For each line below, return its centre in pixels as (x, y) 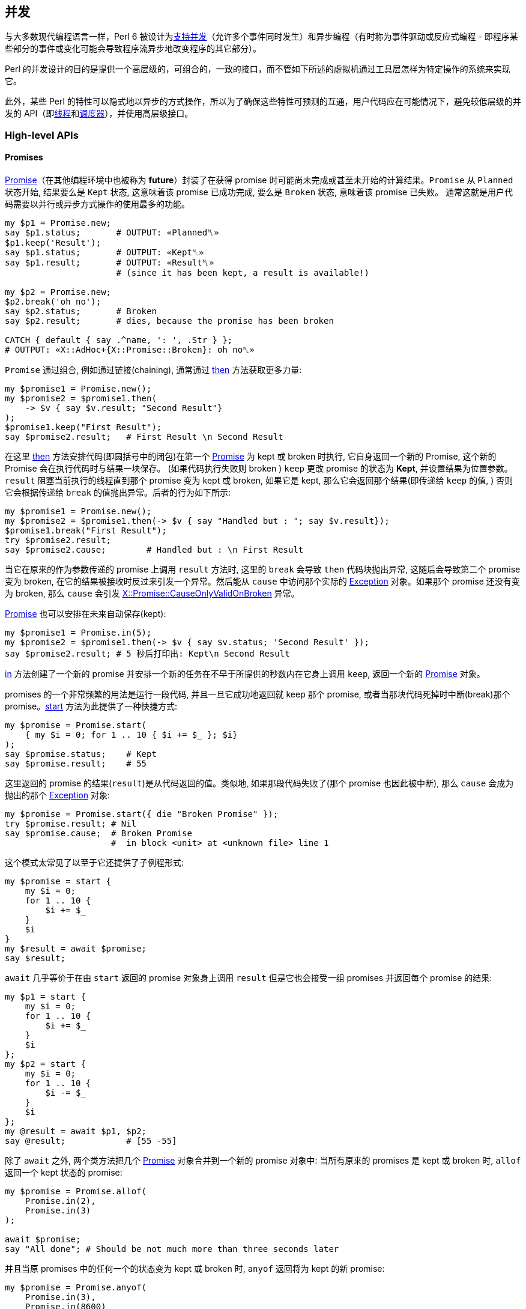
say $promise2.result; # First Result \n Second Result (144, 437)
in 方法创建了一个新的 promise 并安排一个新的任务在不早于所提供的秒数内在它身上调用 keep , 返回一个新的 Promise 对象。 (245, 674)
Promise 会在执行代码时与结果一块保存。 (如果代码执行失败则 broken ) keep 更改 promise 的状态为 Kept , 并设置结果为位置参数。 (259, 469)
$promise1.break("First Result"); (86, 531)
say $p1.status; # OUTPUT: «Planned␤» (112, 233)
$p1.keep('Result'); (53, 243)
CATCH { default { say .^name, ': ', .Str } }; (119, 340)
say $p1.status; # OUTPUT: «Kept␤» (104, 253)
